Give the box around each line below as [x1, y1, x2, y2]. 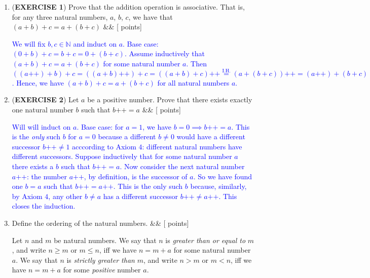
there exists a [12, 161, 54, 171]
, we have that [128, 11, 173, 22]
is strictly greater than [66, 254, 135, 265]
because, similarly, [190, 181, 247, 191]
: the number [27, 171, 67, 181]
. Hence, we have [12, 77, 64, 88]
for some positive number [63, 264, 141, 275]
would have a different [176, 131, 245, 142]
